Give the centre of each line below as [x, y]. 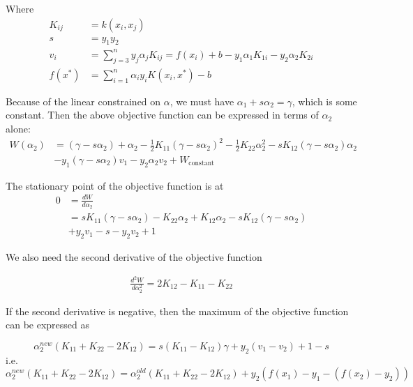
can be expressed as [48, 325]
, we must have [202, 101]
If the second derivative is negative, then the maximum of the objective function [177, 311]
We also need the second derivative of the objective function [134, 257]
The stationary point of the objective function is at [115, 185]
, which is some [324, 101]
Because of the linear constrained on [83, 101]
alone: [18, 128]
